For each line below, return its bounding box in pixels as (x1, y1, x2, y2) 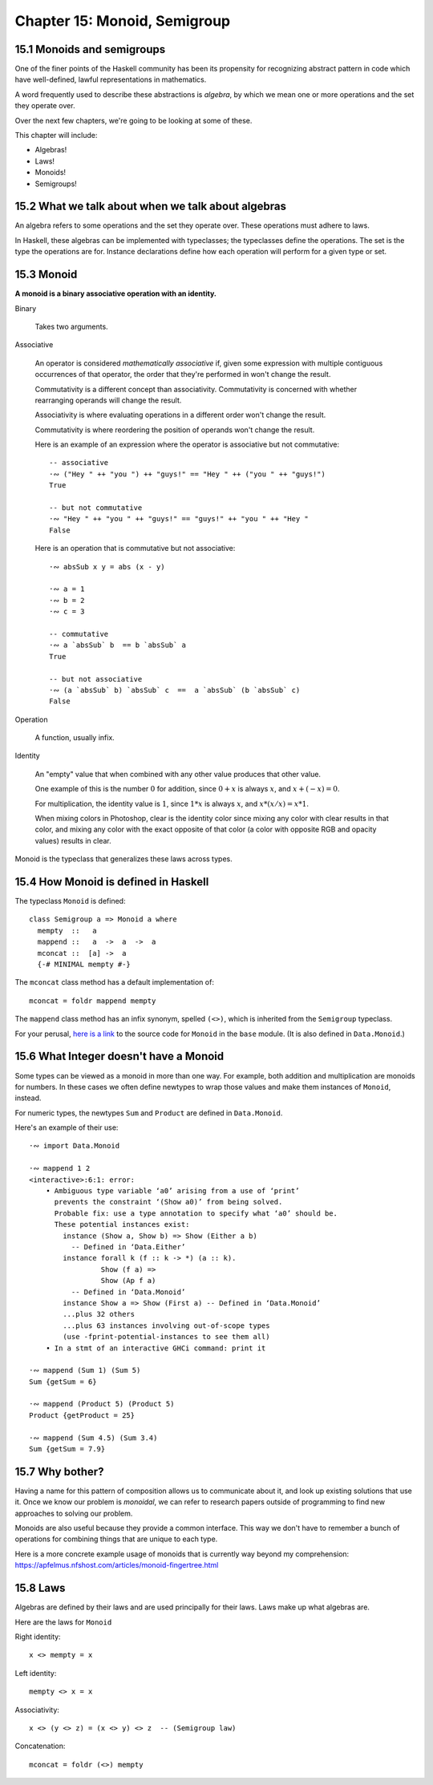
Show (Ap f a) (100, 1276, 156, 1285)
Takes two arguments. (34, 322, 108, 331)
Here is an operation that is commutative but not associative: (34, 544, 236, 553)
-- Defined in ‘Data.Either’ (71, 1242, 186, 1251)
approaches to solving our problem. (14, 1508, 133, 1518)
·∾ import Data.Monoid (29, 1141, 120, 1151)
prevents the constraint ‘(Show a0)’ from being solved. (54, 1197, 283, 1207)
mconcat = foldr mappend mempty (29, 996, 156, 1006)
